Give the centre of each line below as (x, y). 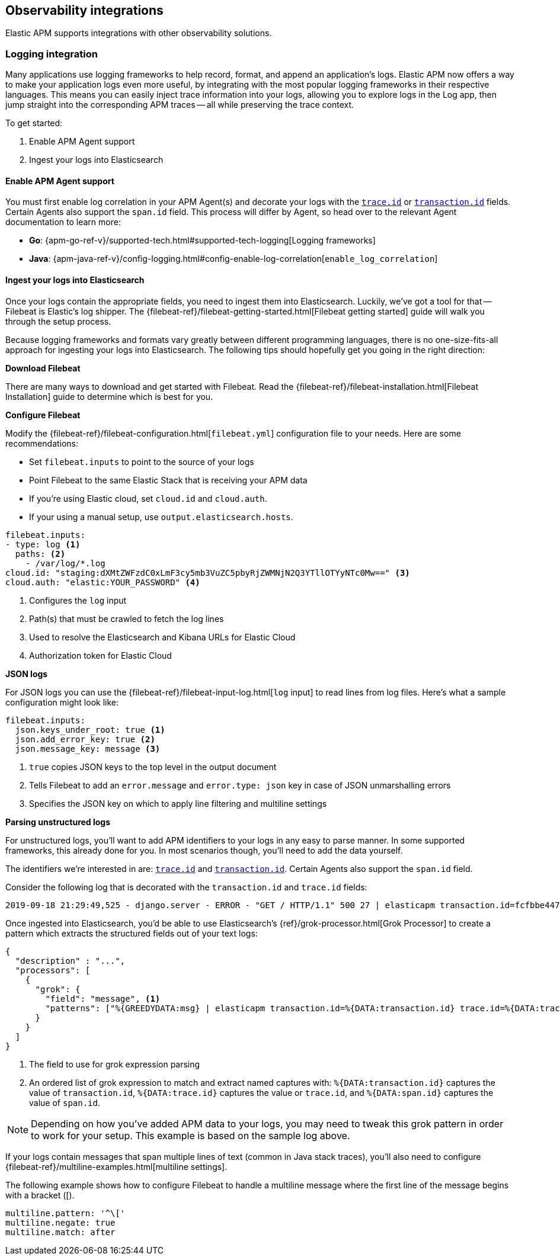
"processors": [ (53, 970)
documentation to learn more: (63, 222)
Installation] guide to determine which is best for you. (109, 396)
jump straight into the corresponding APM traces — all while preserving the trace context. (180, 105)
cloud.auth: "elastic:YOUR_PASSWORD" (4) (103, 582)
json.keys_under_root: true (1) (90, 730)
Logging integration (52, 54)
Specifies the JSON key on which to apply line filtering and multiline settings (178, 803)
